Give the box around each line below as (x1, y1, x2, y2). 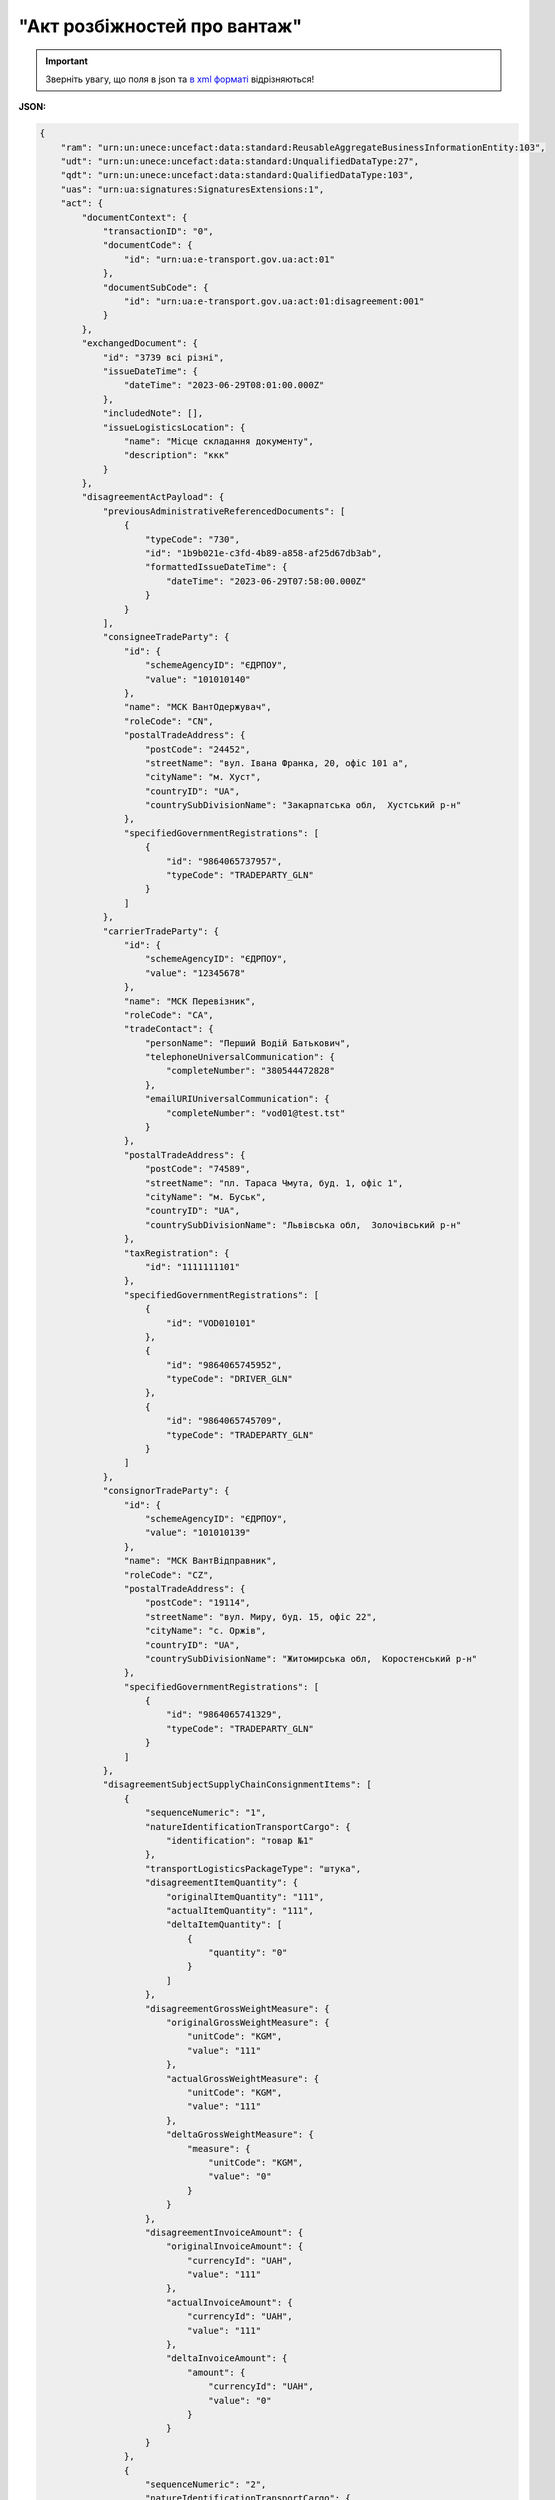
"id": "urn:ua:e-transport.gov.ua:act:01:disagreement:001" (123, 296, 425, 307)
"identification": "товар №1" (165, 1835, 314, 1846)
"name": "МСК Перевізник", (123, 995, 257, 1007)
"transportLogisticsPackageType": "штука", (145, 1863, 362, 1874)
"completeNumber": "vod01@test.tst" (165, 1107, 346, 1119)
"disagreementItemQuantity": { (145, 1877, 299, 1889)
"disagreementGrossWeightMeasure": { (145, 2003, 330, 2014)
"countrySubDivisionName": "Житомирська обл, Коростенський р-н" (145, 1653, 478, 1664)
